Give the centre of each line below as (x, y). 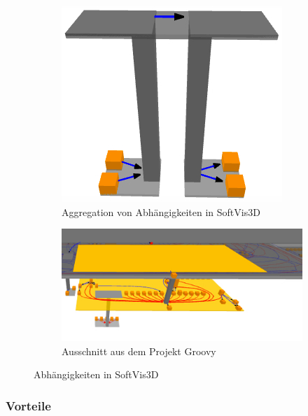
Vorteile (28, 405)
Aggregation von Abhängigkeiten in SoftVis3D (161, 211)
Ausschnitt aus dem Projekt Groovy (139, 351)
